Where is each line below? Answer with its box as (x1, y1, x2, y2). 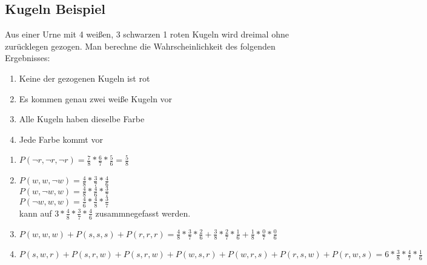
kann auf (19, 206, 52, 219)
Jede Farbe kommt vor (19, 132, 103, 145)
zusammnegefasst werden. (95, 206, 191, 219)
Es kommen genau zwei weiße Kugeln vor (19, 92, 173, 105)
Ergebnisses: (5, 51, 50, 64)
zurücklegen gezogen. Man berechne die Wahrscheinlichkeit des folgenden (5, 39, 276, 52)
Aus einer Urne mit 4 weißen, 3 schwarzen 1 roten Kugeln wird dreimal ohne (5, 28, 289, 41)
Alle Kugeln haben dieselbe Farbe (19, 113, 145, 125)
